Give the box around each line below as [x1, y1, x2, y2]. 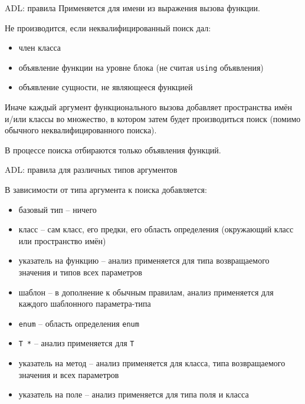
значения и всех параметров [18, 368, 119, 380]
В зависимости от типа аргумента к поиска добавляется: [5, 183, 207, 195]
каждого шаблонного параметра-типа [18, 297, 151, 310]
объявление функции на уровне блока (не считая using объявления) [18, 61, 264, 73]
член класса [18, 41, 61, 54]
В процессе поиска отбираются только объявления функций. [5, 143, 221, 156]
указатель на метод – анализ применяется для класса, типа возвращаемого [18, 357, 286, 369]
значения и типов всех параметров [18, 265, 142, 278]
